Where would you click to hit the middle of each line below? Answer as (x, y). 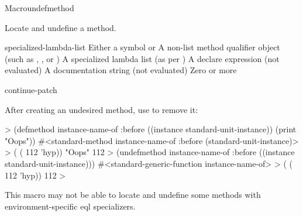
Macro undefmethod (39, 8)
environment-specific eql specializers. (70, 206)
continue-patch (31, 89)
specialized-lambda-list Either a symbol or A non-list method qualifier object (142, 47)
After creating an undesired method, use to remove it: (101, 109)
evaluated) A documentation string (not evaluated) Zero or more (121, 70)
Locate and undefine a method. (61, 27)
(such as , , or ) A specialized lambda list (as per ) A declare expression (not (142, 58)
